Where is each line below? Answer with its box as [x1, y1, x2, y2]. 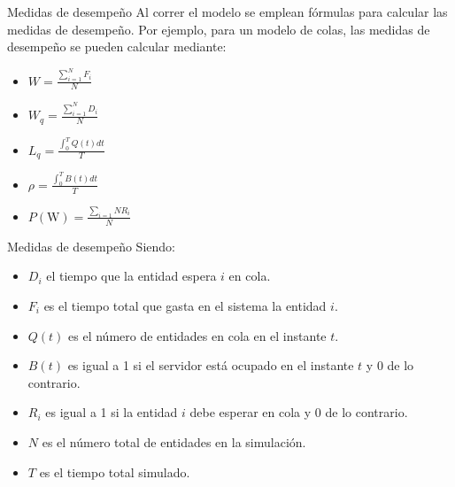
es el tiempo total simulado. [39, 462, 190, 481]
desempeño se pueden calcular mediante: [7, 37, 227, 56]
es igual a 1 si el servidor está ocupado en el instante [67, 356, 354, 375]
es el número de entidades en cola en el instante [68, 326, 327, 344]
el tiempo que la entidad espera [46, 267, 217, 285]
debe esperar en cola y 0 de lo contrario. [189, 403, 408, 421]
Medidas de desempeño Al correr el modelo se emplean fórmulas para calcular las [7, 3, 448, 20]
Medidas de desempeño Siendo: [7, 236, 175, 255]
